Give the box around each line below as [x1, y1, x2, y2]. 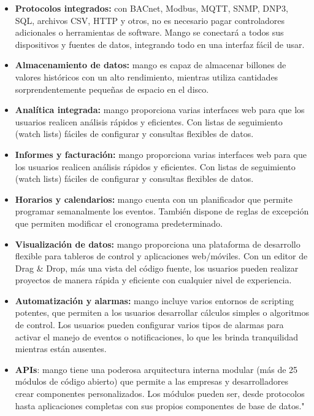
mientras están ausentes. [15, 342, 107, 355]
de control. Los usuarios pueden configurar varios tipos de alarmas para [15, 318, 284, 331]
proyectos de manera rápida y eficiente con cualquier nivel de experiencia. [15, 273, 292, 286]
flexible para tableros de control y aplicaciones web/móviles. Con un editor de [15, 249, 308, 262]
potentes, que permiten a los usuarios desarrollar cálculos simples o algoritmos [15, 306, 310, 319]
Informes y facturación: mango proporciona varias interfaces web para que [15, 147, 307, 160]
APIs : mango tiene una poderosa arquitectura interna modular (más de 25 [15, 363, 298, 375]
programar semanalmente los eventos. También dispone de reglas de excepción [15, 205, 309, 218]
